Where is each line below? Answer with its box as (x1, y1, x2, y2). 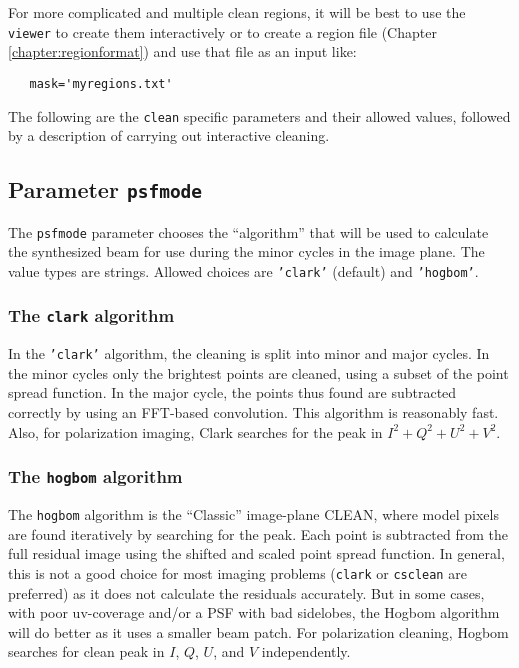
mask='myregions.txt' (29, 76, 173, 91)
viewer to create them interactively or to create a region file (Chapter (8, 21, 437, 42)
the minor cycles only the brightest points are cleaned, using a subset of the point (8, 362, 509, 383)
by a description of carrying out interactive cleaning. (8, 125, 330, 146)
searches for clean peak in (8, 641, 165, 662)
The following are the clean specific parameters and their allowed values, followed (8, 105, 511, 126)
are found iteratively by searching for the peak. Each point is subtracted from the (8, 523, 509, 544)
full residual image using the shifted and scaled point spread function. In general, (8, 543, 505, 564)
